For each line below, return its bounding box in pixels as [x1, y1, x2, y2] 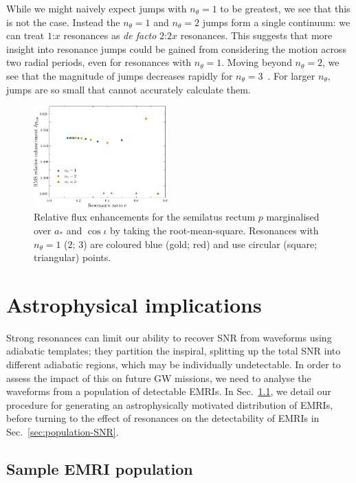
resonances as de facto [63, 28, 157, 43]
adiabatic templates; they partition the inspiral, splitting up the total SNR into [6, 344, 341, 358]
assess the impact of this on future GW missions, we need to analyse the [6, 370, 311, 385]
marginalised [266, 210, 320, 224]
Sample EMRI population [6, 458, 193, 479]
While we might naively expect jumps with [6, 1, 187, 15]
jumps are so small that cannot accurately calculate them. [6, 82, 251, 96]
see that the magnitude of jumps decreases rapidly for [6, 68, 233, 82]
